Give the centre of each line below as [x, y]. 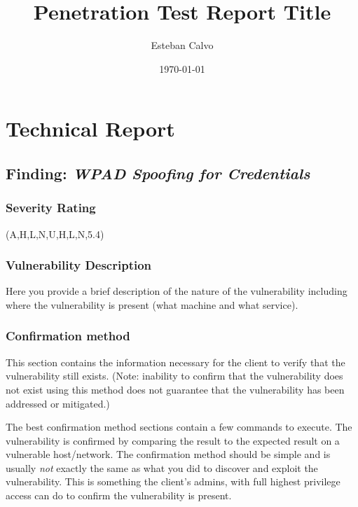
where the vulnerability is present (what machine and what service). [152, 304]
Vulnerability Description [79, 265]
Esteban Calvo [182, 45]
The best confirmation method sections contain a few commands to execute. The [179, 427]
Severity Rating [51, 208]
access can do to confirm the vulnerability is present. [119, 495]
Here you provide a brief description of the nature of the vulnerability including [177, 291]
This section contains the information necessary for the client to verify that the [175, 362]
